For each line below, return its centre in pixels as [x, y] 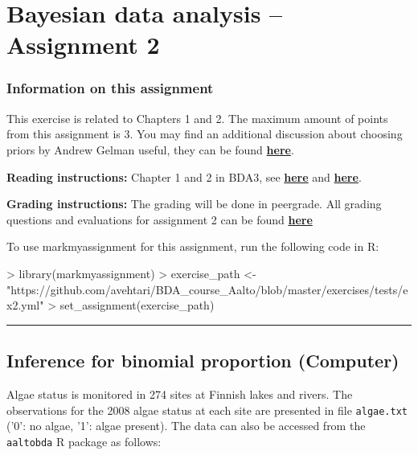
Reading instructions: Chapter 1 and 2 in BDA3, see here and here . [184, 176]
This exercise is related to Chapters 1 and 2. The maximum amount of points [197, 118]
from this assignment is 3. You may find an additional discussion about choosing [205, 134]
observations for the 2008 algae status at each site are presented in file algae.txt [207, 410]
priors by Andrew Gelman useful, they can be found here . [150, 149]
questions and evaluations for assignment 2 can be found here [160, 219]
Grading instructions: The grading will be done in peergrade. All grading [194, 204]
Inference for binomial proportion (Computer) [203, 361]
